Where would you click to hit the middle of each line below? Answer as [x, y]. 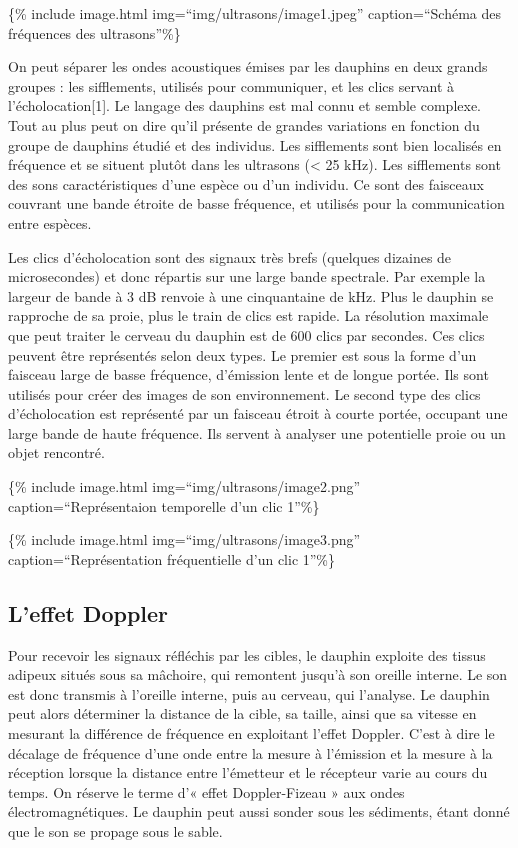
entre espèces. [50, 222]
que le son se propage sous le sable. [115, 830]
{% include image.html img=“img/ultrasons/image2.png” [184, 486]
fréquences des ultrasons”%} [94, 32]
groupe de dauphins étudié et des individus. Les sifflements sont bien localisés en [255, 144]
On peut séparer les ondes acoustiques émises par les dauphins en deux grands [248, 66]
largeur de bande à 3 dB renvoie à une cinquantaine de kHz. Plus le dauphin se [251, 295]
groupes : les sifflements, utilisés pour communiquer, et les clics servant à [231, 85]
